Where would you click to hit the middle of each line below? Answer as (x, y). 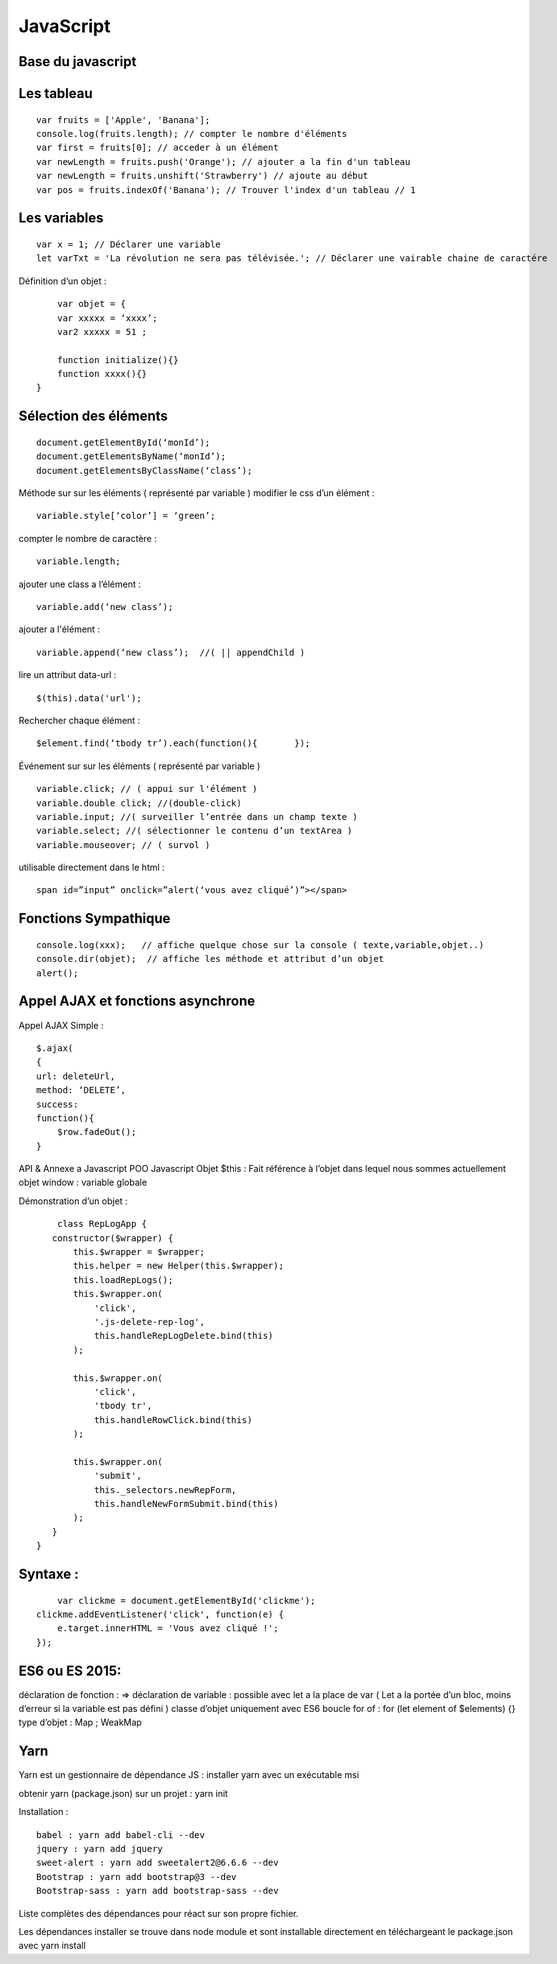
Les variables (61, 218)
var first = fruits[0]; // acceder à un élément (157, 148)
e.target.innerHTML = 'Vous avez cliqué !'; (167, 1628)
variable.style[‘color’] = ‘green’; (126, 516)
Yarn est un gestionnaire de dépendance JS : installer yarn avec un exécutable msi (189, 1775)
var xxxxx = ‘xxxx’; (107, 318)
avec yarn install (52, 1946)
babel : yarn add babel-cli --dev (120, 1834)
